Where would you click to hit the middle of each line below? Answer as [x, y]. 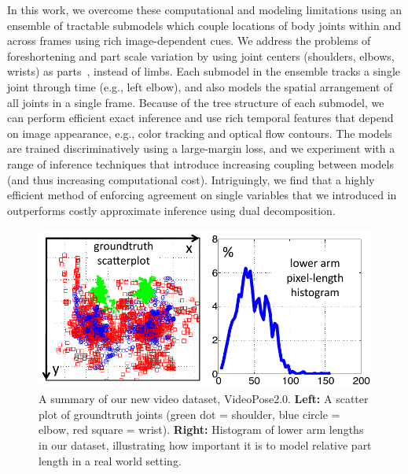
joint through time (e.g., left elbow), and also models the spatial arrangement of [200, 86]
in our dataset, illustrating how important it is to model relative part [205, 444]
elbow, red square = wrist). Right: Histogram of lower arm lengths [201, 430]
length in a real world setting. [110, 460]
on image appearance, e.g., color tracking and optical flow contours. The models [200, 133]
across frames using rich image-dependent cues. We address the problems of [189, 41]
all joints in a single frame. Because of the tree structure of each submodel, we [196, 102]
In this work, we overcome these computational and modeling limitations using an [205, 9]
